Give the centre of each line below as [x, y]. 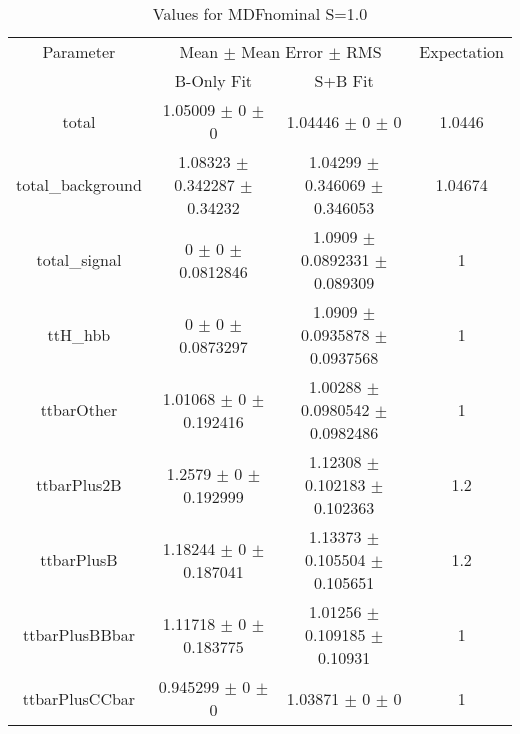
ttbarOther [79, 409]
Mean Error [282, 51]
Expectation [461, 51]
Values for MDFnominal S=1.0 [260, 13]
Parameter [79, 51]
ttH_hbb [79, 334]
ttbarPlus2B [79, 484]
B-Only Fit [213, 80]
